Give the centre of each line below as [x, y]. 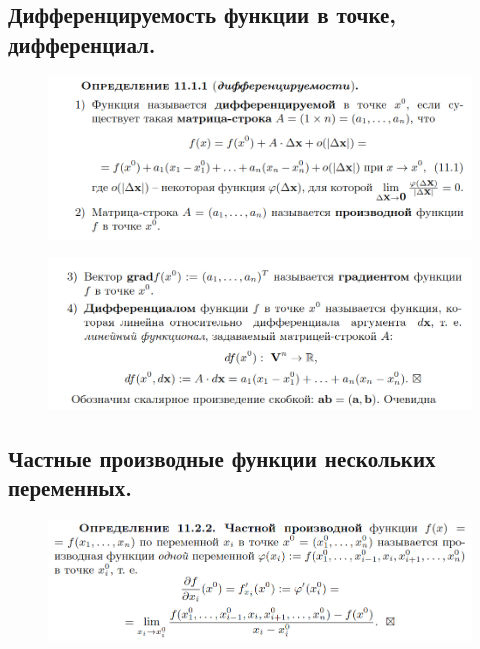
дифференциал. [82, 43]
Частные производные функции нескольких [222, 457]
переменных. [70, 486]
